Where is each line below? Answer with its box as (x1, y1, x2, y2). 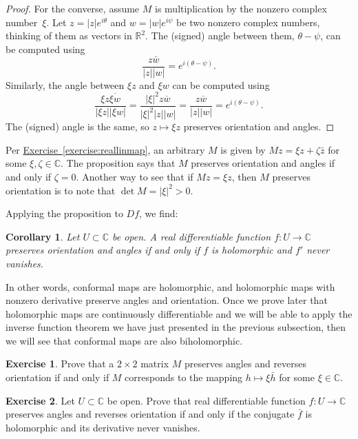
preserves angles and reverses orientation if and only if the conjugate (6, 407, 295, 421)
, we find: (139, 206, 178, 221)
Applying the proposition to (6, 206, 123, 221)
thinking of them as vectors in (6, 28, 132, 43)
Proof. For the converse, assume (6, 1, 140, 15)
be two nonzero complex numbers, (176, 14, 320, 29)
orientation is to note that (6, 183, 116, 197)
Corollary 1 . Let (6, 229, 80, 243)
